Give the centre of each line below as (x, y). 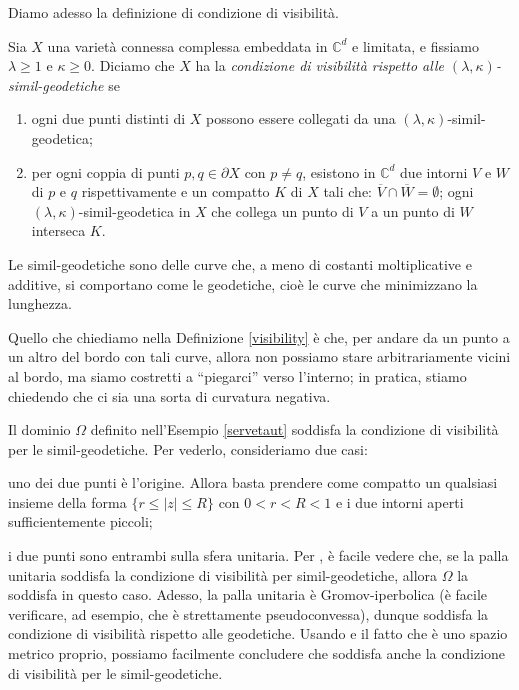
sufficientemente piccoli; (80, 521)
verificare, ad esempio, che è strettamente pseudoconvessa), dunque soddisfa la (248, 613)
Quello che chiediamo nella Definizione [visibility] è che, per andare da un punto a (259, 336)
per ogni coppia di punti (105, 171)
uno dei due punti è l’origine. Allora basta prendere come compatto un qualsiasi (253, 482)
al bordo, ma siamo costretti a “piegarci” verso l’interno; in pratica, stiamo (237, 375)
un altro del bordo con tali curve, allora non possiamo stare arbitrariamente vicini (259, 356)
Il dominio (39, 429)
